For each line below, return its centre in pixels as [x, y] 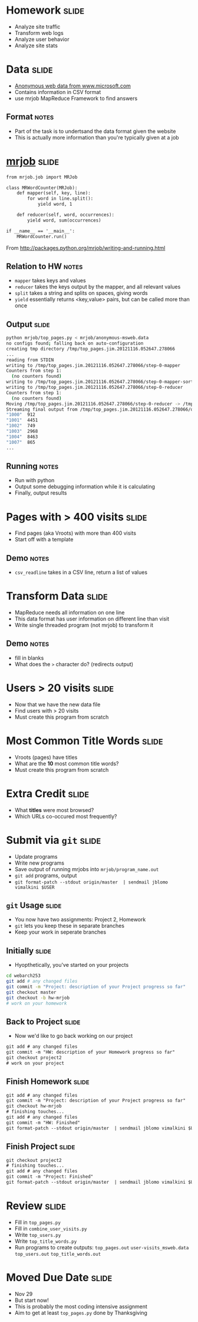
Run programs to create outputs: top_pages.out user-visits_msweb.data [102, 1247]
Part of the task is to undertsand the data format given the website [95, 131]
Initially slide [29, 951]
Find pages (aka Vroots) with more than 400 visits [75, 533]
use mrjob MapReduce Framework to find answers [76, 98]
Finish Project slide [41, 1147]
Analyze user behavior [42, 39]
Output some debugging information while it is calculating [85, 487]
